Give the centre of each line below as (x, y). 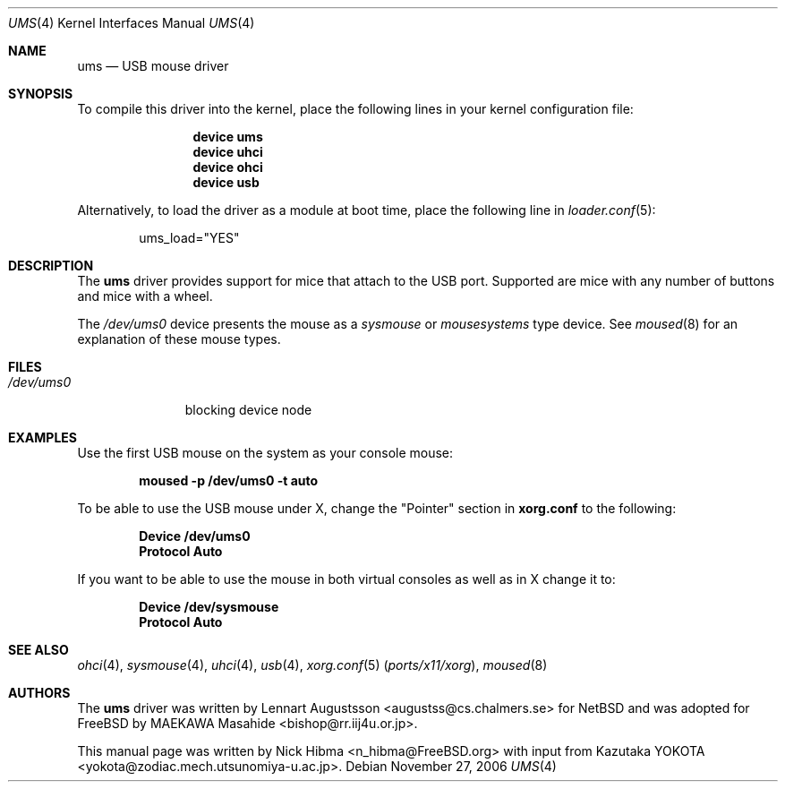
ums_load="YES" (189, 238)
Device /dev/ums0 (195, 536)
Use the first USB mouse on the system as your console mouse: (265, 453)
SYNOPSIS (41, 94)
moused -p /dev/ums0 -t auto (229, 480)
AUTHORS (39, 693)
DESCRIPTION (51, 266)
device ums (228, 137)
